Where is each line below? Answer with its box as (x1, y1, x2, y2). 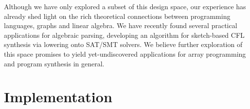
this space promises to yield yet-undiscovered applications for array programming (4, 48, 246, 59)
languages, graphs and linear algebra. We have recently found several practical (4, 20, 237, 31)
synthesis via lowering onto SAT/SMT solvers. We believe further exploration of (4, 39, 243, 49)
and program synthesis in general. (4, 58, 105, 68)
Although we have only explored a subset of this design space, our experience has (4, 1, 246, 11)
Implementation (4, 87, 112, 107)
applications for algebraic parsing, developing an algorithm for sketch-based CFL (4, 30, 245, 40)
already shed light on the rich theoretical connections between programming (4, 11, 231, 21)
